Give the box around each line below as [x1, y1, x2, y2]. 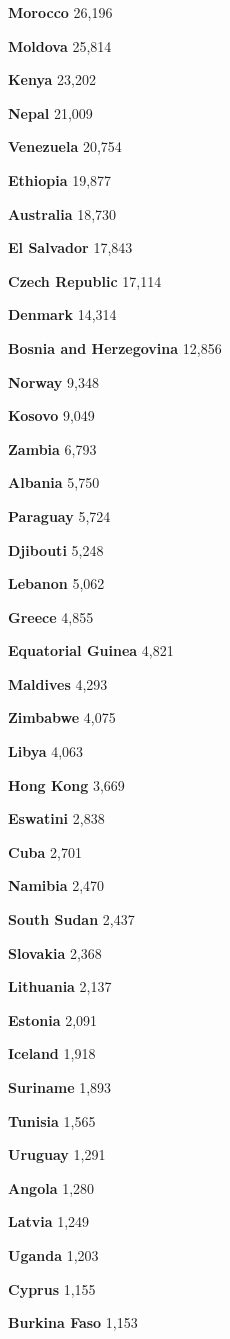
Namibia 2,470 [8, 875, 105, 896]
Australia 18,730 [8, 203, 117, 224]
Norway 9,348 [8, 371, 99, 392]
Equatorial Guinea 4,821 [8, 640, 174, 661]
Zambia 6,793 [8, 438, 97, 459]
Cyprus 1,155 [8, 1278, 96, 1299]
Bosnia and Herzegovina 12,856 [8, 337, 222, 358]
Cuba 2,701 [8, 841, 82, 862]
